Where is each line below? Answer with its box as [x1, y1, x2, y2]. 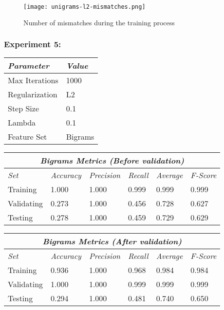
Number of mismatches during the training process [23, 17, 175, 27]
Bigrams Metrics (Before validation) [40, 155, 185, 166]
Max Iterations [8, 74, 58, 86]
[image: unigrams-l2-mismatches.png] [23, 3, 146, 10]
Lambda [8, 117, 36, 128]
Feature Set [8, 131, 47, 143]
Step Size [8, 103, 39, 114]
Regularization [8, 89, 57, 100]
